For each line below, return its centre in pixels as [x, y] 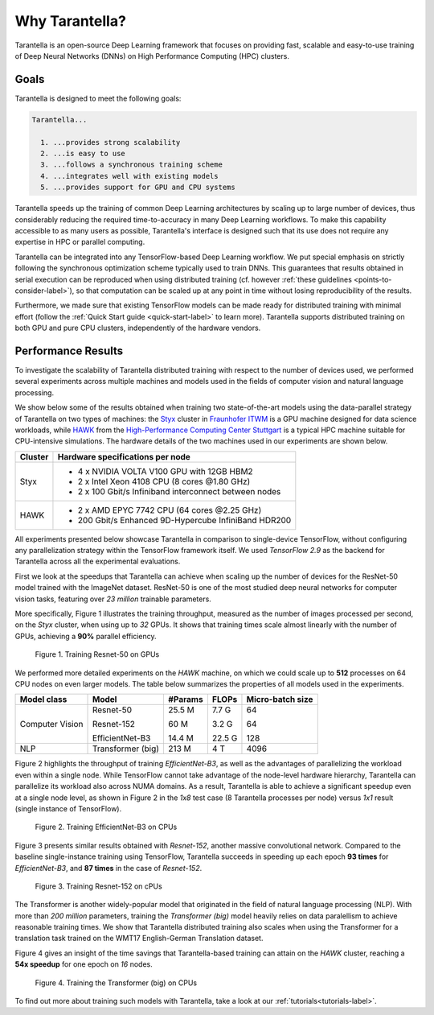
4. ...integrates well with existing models [129, 176]
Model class [43, 699]
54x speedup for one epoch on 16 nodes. [84, 964]
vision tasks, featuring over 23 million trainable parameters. [113, 599]
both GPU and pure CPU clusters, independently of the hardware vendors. [138, 328]
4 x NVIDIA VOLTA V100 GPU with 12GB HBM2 [165, 471]
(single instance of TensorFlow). [68, 808]
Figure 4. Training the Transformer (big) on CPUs [116, 983]
